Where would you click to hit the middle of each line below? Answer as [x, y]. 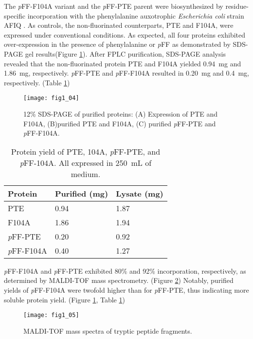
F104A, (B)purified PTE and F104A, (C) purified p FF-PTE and [120, 123]
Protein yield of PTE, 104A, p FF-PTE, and [86, 151]
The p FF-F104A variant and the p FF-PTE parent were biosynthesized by [114, 6]
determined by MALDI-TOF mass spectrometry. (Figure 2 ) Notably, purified [119, 280]
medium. [86, 174]
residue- [237, 6]
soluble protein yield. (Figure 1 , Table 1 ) [64, 299]
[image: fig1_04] [51, 98]
